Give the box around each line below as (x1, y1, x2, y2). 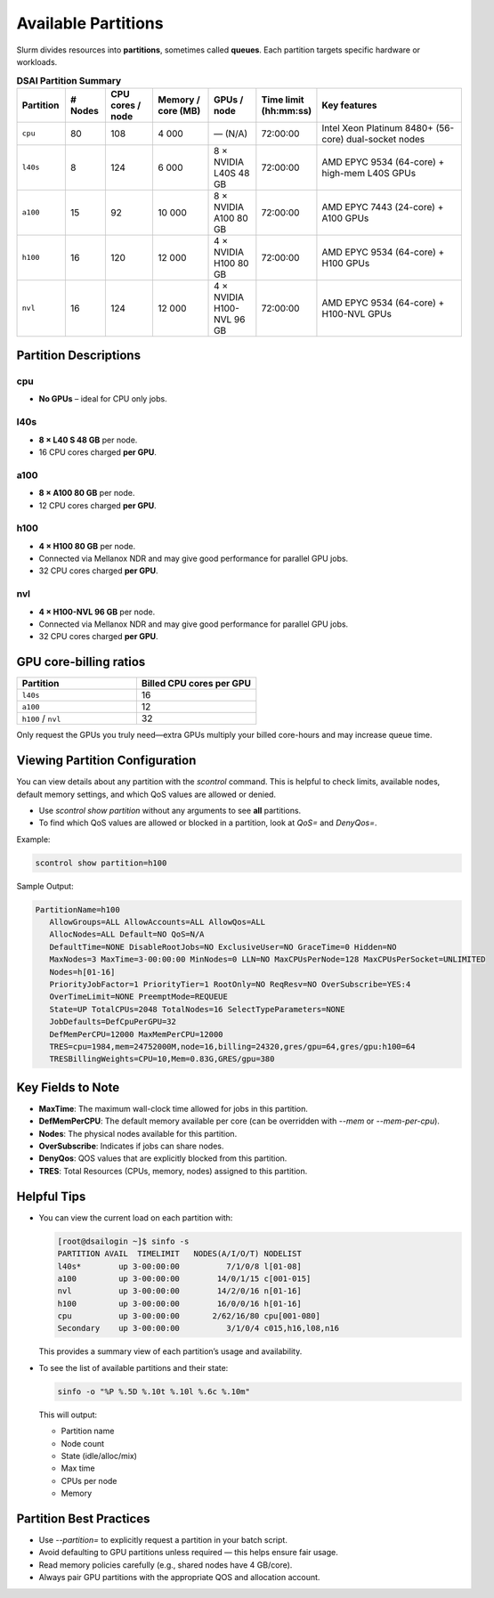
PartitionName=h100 (35, 904, 120, 914)
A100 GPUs (321, 212, 369, 224)
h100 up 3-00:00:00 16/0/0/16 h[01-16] (57, 1298, 302, 1309)
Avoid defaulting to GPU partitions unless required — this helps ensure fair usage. (38, 1547, 338, 1558)
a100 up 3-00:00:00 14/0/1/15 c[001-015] (57, 1273, 312, 1284)
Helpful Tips (16, 1188, 86, 1204)
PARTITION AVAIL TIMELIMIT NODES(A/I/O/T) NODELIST (57, 1249, 302, 1259)
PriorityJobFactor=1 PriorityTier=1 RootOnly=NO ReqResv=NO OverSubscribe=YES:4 (49, 979, 411, 990)
